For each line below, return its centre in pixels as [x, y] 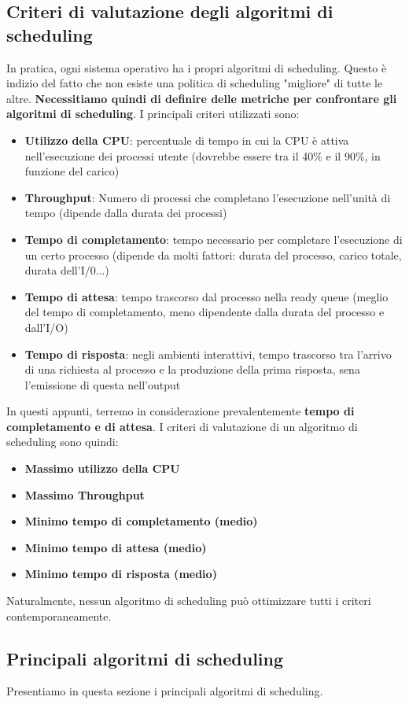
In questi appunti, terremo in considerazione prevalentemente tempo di [181, 411]
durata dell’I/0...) [67, 270]
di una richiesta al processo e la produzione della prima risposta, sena [192, 369]
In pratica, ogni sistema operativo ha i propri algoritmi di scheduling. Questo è [197, 67]
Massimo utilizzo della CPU [102, 468]
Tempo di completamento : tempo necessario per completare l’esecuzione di [214, 239]
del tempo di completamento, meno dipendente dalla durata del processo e [204, 312]
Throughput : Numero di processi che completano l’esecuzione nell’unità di [208, 197]
